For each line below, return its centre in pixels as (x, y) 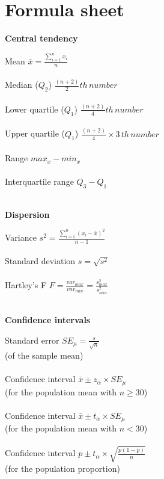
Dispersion (27, 214)
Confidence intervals (48, 320)
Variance (21, 237)
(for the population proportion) (62, 468)
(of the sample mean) (44, 355)
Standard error (32, 340)
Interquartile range (39, 181)
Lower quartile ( (35, 109)
